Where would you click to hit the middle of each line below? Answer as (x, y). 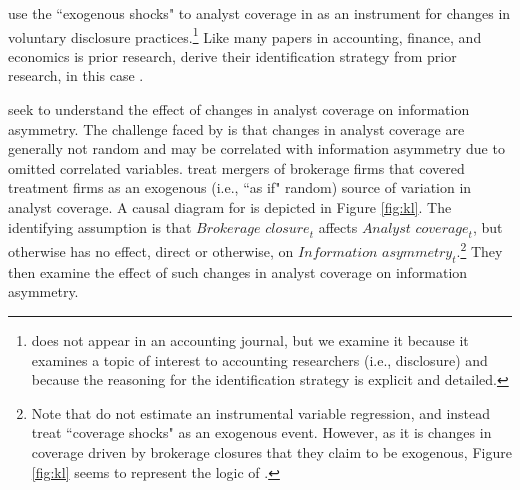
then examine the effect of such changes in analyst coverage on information (238, 271)
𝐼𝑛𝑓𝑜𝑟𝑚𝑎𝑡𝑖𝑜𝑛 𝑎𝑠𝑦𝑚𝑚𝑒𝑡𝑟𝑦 (375, 253)
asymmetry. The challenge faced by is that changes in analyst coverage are (236, 128)
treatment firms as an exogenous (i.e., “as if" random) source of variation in (240, 187)
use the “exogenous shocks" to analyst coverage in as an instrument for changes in (259, 13)
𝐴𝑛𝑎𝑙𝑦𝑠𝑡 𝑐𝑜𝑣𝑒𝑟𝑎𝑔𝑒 (415, 228)
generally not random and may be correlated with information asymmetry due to (256, 148)
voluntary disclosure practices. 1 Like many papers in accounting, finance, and (245, 35)
